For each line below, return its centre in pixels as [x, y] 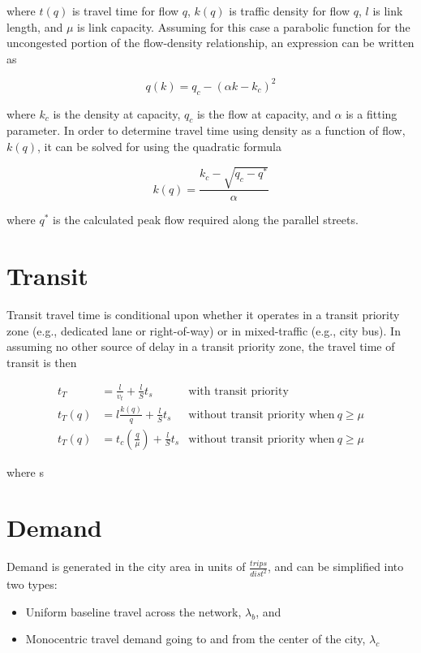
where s [25, 471]
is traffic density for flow [290, 11]
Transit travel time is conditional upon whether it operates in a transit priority [203, 314]
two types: [32, 584]
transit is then [42, 362]
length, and [35, 26]
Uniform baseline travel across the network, [133, 611]
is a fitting [372, 113]
